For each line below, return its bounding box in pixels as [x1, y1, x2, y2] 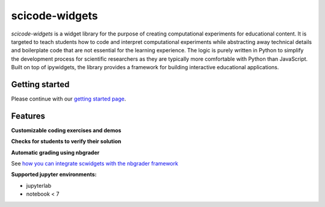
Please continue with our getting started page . [11, 95, 126, 102]
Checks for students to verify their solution [11, 138, 122, 145]
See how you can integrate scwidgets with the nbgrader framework [11, 160, 179, 167]
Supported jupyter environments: [11, 171, 97, 178]
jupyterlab [26, 182, 51, 189]
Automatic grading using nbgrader [11, 149, 100, 156]
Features [11, 111, 45, 121]
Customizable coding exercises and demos [11, 126, 122, 134]
